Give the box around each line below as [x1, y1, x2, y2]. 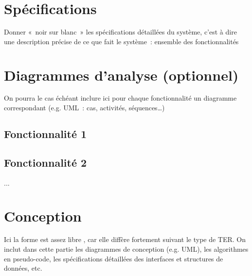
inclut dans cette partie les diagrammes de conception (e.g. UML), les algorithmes [4, 243, 249, 254]
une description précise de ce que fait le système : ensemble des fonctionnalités [4, 36, 239, 46]
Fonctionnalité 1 [4, 126, 87, 141]
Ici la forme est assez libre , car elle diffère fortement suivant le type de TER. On [4, 234, 246, 244]
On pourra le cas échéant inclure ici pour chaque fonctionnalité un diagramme [4, 93, 237, 103]
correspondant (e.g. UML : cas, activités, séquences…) [4, 103, 165, 113]
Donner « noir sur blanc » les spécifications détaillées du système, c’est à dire [4, 27, 237, 37]
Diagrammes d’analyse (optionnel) [4, 65, 239, 85]
